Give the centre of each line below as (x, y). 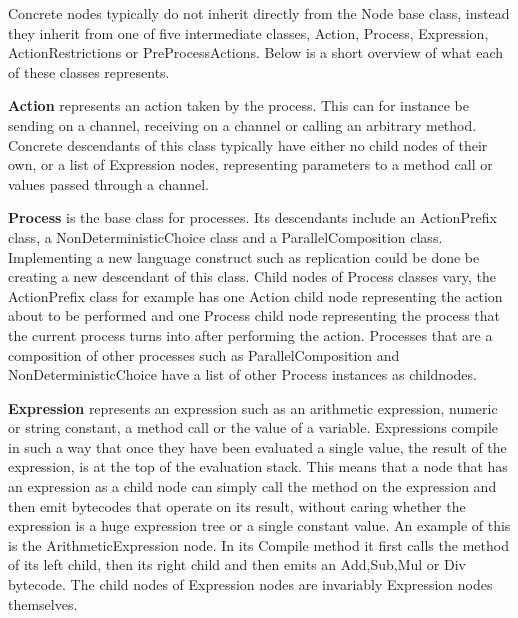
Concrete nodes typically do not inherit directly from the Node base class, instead (259, 13)
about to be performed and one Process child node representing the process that (254, 315)
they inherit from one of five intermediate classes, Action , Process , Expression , (248, 32)
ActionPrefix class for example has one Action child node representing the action (255, 295)
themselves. (43, 603)
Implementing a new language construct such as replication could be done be (244, 256)
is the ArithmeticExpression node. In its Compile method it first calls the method (258, 544)
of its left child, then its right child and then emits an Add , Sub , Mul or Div (237, 564)
